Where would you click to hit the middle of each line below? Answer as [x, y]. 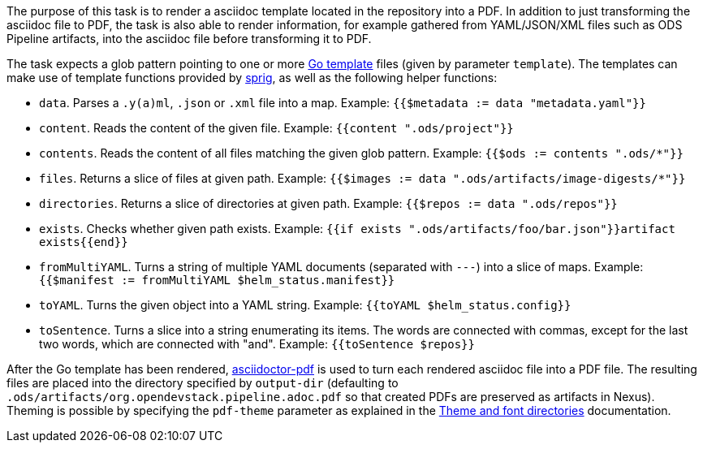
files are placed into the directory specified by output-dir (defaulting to [203, 383]
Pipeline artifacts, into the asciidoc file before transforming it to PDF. [189, 39]
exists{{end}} [84, 242]
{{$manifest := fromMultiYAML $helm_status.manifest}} [217, 280]
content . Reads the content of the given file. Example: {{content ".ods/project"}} [276, 128]
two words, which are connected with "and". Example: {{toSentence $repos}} [257, 344]
